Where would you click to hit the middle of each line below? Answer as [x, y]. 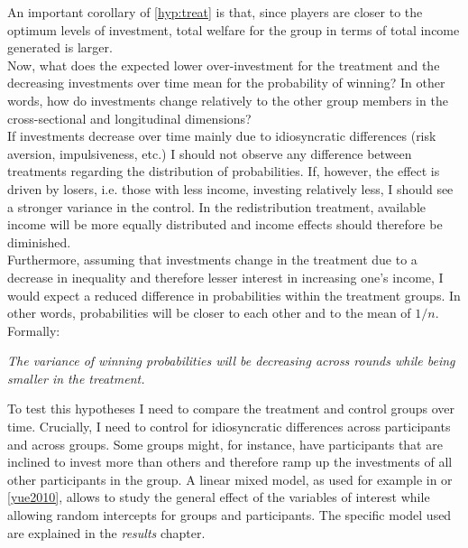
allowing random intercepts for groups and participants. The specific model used [229, 515]
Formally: [34, 330]
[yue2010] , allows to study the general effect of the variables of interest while [219, 497]
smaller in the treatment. [76, 378]
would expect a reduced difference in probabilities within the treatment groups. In [234, 295]
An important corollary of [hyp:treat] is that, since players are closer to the [215, 12]
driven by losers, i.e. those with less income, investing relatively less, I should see [230, 188]
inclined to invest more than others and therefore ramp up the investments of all [230, 462]
